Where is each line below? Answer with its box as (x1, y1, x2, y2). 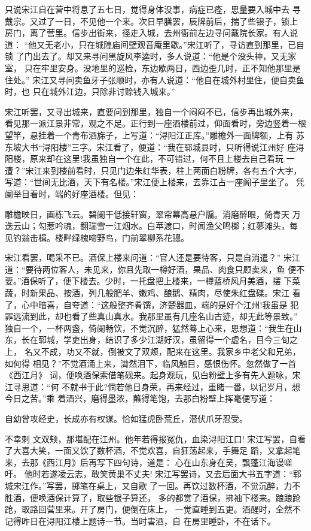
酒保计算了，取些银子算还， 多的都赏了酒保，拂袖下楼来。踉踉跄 (46, 491, 301, 503)
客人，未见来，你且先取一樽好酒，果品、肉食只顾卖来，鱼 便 (59, 263, 297, 275)
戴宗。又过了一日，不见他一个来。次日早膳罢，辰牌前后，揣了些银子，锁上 (5, 14, 298, 27)
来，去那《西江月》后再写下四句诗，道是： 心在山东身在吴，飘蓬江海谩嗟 (5, 455, 292, 468)
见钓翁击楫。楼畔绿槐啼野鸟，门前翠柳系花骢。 (5, 231, 189, 243)
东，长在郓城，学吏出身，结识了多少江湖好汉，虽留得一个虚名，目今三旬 (5, 333, 289, 346)
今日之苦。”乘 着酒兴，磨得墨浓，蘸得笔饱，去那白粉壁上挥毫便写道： (5, 392, 276, 405)
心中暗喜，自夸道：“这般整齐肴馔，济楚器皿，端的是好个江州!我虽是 (21, 298, 288, 310)
